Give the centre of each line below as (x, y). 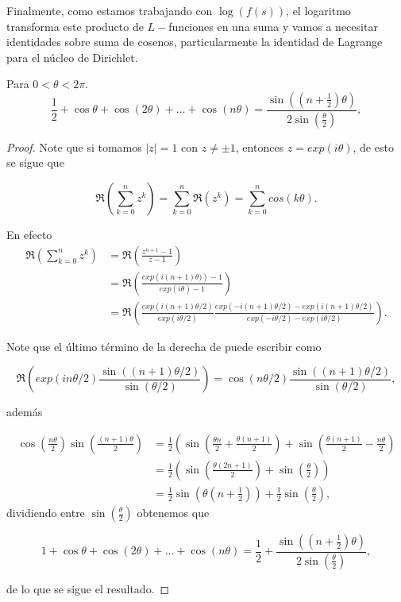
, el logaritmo (318, 10)
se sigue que (35, 162)
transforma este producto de (75, 26)
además (25, 412)
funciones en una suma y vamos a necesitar (273, 26)
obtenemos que (173, 512)
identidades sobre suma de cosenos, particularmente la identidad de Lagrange (195, 42)
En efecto (29, 235)
